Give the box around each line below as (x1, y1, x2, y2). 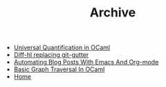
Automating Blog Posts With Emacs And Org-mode (13, 58, 159, 66)
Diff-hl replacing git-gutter (13, 51, 89, 59)
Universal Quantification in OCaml (13, 43, 111, 52)
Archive (89, 5, 136, 21)
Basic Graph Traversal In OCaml (13, 65, 105, 73)
